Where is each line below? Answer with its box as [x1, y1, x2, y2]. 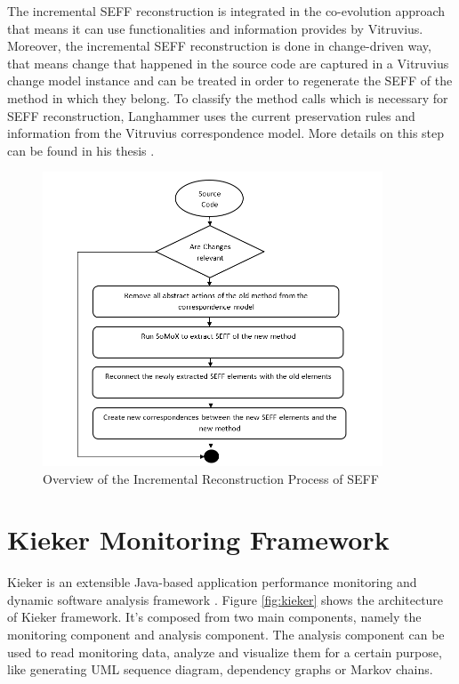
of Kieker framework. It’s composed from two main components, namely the [7, 608, 422, 626]
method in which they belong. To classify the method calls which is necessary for [7, 88, 448, 107]
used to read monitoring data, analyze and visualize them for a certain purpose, [7, 642, 442, 661]
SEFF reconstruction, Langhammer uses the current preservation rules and [7, 106, 415, 125]
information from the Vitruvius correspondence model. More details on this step [7, 124, 445, 142]
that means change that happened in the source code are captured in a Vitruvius [7, 53, 449, 72]
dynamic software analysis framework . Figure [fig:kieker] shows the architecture [7, 590, 444, 608]
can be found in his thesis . [7, 141, 155, 159]
